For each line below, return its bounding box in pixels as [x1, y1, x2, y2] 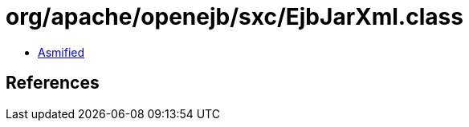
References [6, 73, 100, 93]
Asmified [38, 45, 85, 59]
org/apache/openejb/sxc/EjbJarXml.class [6, 3, 463, 30]
